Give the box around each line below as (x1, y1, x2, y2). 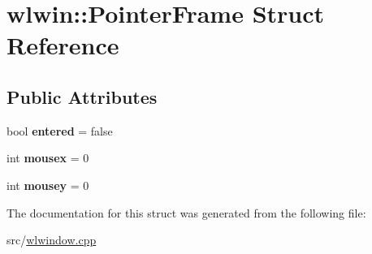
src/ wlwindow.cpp (6, 231, 97, 248)
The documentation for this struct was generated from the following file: (6, 204, 366, 221)
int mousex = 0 (6, 149, 89, 166)
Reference (6, 28, 119, 62)
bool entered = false (6, 122, 113, 139)
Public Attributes (6, 84, 158, 109)
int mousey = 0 (6, 176, 89, 193)
